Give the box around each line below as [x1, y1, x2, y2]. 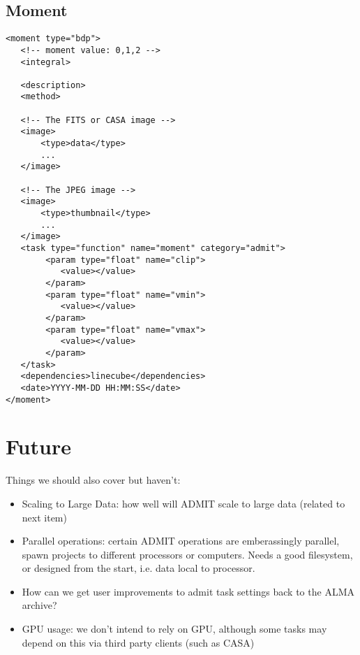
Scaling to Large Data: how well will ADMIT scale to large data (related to [22, 496, 345, 510]
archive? [22, 598, 57, 612]
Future [6, 432, 71, 461]
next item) [22, 510, 67, 524]
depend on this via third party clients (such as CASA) [22, 635, 255, 649]
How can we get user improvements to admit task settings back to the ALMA [22, 584, 354, 598]
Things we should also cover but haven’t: [6, 473, 181, 487]
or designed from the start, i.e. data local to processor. [22, 561, 255, 575]
